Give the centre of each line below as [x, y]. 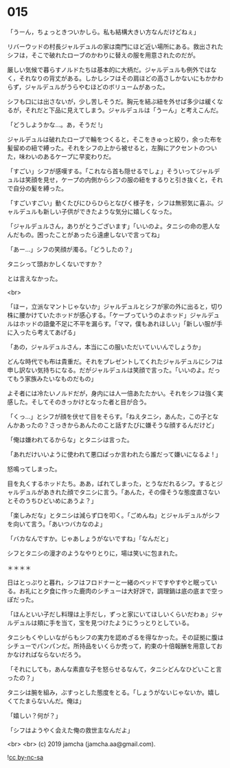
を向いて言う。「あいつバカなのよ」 [57, 524]
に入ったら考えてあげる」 [43, 332]
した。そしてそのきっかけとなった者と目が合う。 [81, 402]
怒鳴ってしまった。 [34, 469]
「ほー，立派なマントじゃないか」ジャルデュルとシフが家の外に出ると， [109, 306]
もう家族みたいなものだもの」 [55, 378]
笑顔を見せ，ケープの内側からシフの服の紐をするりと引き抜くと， [118, 179]
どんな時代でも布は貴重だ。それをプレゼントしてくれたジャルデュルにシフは [115, 361]
